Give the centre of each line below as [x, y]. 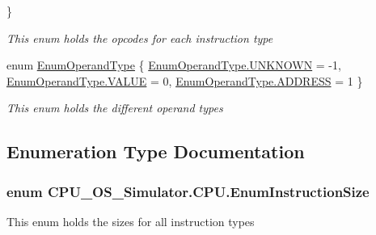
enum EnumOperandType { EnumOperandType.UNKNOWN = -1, [174, 65]
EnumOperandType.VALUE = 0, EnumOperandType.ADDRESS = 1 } [185, 80]
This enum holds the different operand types [115, 108]
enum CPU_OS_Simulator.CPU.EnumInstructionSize [188, 191]
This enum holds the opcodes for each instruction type [140, 38]
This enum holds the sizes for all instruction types [131, 221]
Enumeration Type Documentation [156, 151]
